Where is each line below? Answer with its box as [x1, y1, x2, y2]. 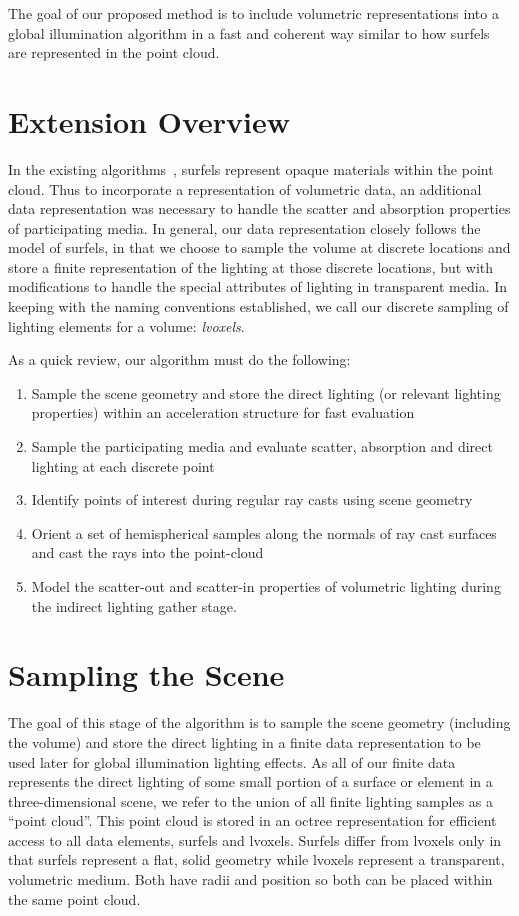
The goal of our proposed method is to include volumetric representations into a [8, 3, 499, 23]
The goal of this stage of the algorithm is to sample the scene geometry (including [8, 712, 511, 733]
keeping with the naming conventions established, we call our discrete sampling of [8, 296, 509, 317]
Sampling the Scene [8, 654, 285, 695]
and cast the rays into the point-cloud [31, 542, 264, 563]
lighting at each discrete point [31, 455, 215, 476]
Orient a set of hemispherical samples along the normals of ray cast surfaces [31, 522, 497, 543]
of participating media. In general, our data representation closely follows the [8, 217, 481, 238]
